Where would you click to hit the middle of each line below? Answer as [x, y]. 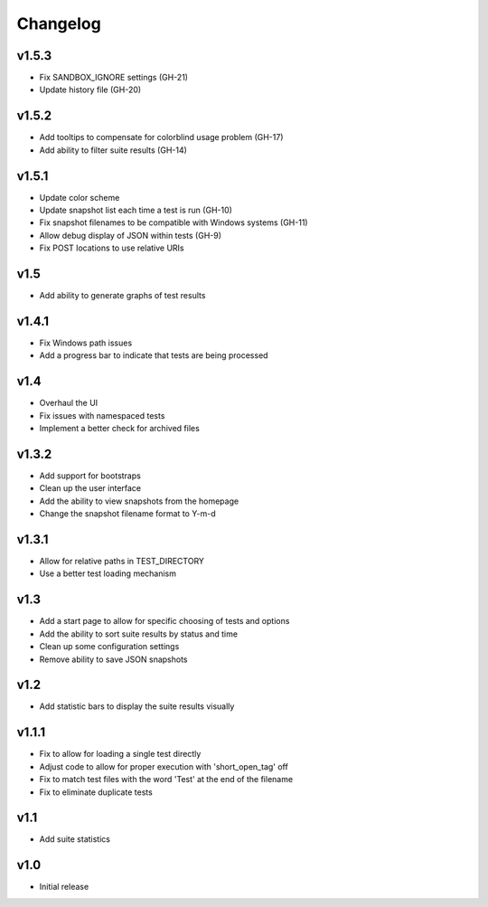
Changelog [59, 24]
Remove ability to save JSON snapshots [113, 659]
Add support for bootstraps [90, 476]
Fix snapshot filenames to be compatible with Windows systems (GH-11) [174, 222]
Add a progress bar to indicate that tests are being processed [154, 355]
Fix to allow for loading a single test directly [120, 754]
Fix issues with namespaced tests [102, 415]
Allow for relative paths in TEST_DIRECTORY [122, 562]
